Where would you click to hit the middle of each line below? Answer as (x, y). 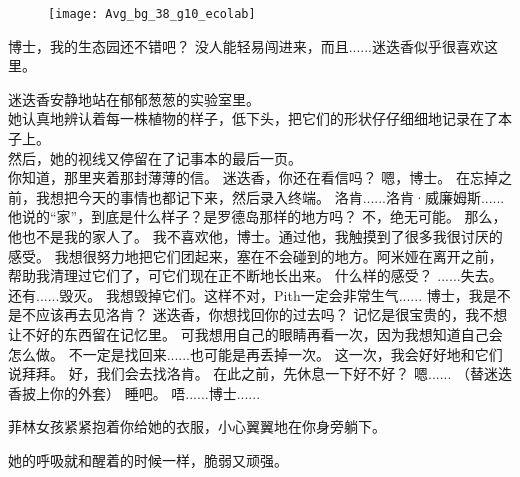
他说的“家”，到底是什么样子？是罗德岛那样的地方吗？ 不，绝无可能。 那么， (257, 216)
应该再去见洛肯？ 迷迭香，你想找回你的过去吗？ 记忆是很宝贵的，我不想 (271, 314)
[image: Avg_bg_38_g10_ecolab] (152, 14)
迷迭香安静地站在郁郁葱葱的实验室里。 (134, 98)
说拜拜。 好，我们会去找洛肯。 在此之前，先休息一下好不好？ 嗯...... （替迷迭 (260, 373)
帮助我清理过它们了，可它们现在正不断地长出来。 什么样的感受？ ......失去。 (255, 275)
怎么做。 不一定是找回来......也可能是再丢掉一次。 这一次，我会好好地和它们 (255, 353)
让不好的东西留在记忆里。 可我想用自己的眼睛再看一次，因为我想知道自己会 (255, 333)
